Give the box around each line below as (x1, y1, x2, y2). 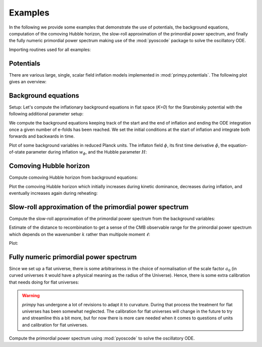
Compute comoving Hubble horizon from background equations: (9, 174, 138, 180)
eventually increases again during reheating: (9, 190, 98, 196)
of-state (9, 149, 25, 155)
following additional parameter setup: (9, 111, 83, 117)
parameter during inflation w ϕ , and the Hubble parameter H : (26, 149, 147, 156)
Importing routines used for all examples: (9, 47, 91, 52)
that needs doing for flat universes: (9, 279, 80, 285)
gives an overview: (9, 79, 47, 85)
